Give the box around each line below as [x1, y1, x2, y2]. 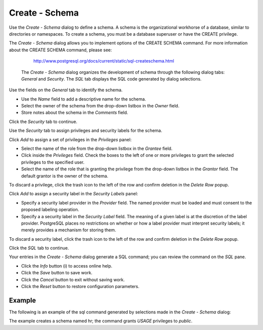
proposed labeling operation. [21, 206, 79, 212]
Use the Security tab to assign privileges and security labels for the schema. [9, 127, 163, 134]
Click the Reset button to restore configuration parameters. [21, 284, 140, 289]
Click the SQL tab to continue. [9, 245, 69, 251]
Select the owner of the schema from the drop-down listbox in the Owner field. [21, 103, 180, 109]
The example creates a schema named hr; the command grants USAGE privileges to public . [9, 318, 192, 324]
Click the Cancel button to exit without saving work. [21, 276, 125, 283]
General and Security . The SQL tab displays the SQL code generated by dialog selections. [21, 76, 202, 82]
